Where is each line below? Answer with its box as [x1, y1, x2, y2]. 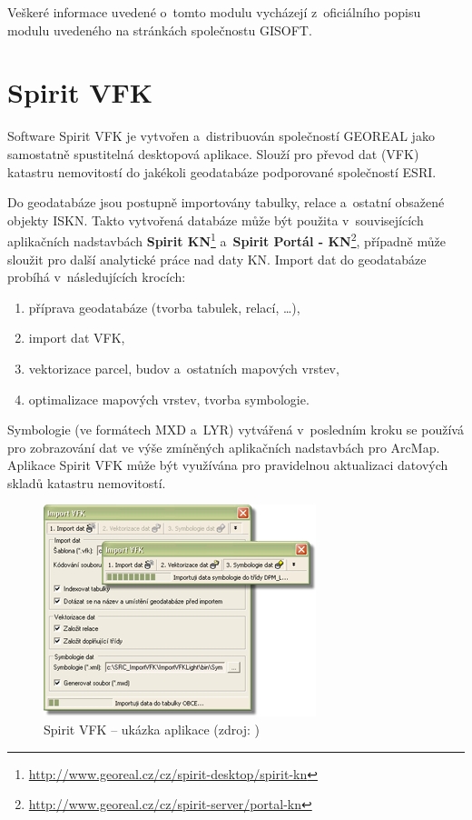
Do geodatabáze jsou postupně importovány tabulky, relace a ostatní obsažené [7, 193, 445, 212]
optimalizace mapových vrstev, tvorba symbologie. [28, 389, 310, 408]
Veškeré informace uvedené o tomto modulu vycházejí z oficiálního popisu [7, 3, 421, 21]
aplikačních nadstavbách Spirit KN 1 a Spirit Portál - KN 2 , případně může [7, 229, 446, 250]
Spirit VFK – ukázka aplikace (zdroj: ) [44, 720, 260, 739]
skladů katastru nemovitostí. [7, 473, 166, 492]
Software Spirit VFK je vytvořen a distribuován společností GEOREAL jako [7, 126, 435, 145]
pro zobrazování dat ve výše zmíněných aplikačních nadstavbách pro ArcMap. [7, 437, 440, 456]
